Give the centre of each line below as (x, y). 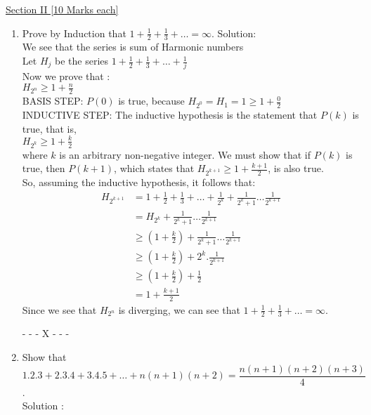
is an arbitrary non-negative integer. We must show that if (185, 154)
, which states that (154, 168)
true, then (44, 168)
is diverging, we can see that (179, 309)
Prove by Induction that (74, 33)
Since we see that (59, 309)
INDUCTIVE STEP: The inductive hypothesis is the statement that (170, 115)
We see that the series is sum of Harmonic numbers (133, 47)
